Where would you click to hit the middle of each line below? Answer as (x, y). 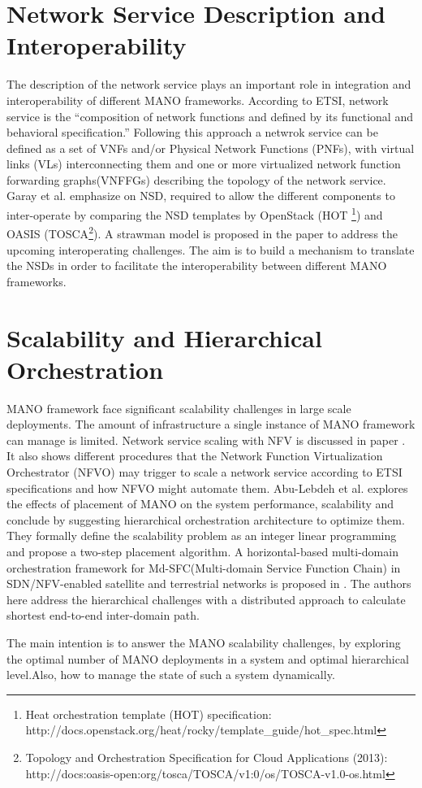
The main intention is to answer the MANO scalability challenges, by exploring (204, 642)
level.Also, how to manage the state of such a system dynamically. (171, 675)
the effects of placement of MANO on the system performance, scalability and (200, 504)
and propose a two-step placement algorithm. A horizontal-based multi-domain (202, 551)
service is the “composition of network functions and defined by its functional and (210, 116)
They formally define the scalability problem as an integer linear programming (202, 535)
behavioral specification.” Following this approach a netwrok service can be (192, 132)
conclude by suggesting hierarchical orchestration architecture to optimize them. (206, 519)
